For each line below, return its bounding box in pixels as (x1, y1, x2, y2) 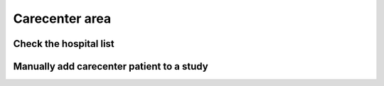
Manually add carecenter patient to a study (13, 60, 209, 72)
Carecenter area (13, 11, 112, 26)
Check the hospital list (13, 38, 115, 50)
